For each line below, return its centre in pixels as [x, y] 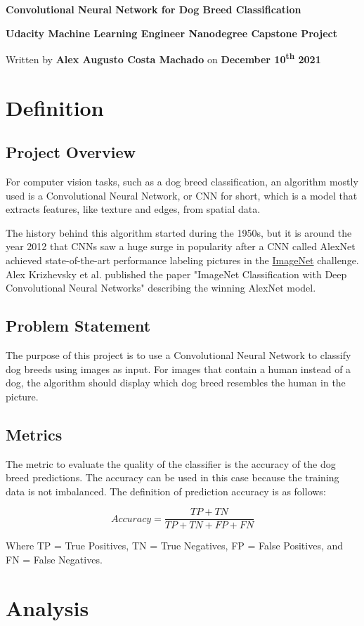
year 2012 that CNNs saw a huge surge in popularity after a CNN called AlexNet [181, 246]
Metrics [34, 434]
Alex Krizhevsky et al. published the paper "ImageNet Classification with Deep [176, 274]
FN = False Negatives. [54, 559]
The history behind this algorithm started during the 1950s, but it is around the [179, 232]
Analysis [47, 607]
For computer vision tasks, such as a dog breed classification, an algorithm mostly [182, 182]
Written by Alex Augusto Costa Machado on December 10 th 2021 [163, 58]
